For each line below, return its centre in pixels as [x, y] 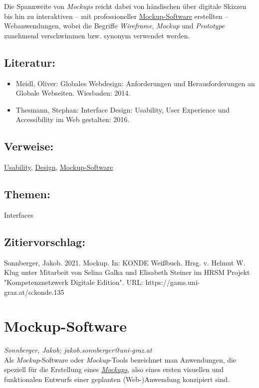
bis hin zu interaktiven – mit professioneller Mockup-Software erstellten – [116, 16]
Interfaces [19, 214]
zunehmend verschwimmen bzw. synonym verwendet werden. [97, 35]
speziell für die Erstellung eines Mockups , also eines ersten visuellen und [114, 369]
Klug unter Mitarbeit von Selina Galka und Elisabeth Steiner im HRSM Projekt [127, 272]
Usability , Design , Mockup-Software [59, 167]
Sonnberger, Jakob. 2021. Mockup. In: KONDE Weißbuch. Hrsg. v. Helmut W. [125, 262]
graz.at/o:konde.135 [34, 292]
